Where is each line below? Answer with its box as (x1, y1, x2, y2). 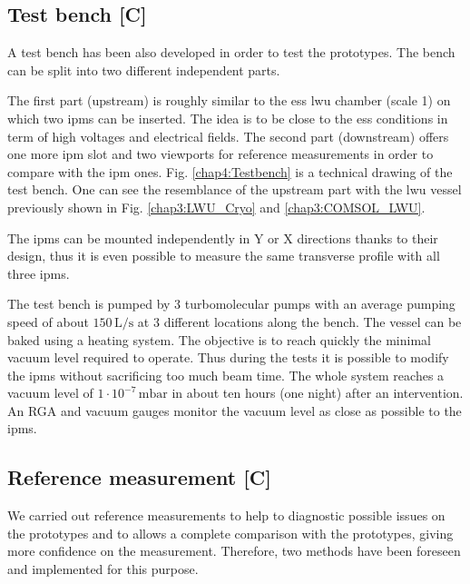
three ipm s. (7, 263, 70, 282)
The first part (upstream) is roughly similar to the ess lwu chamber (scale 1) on (7, 91, 451, 110)
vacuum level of (7, 383, 93, 402)
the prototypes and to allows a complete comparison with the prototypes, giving (7, 523, 454, 542)
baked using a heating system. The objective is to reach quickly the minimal (7, 330, 431, 349)
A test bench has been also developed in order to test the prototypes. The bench (7, 43, 455, 62)
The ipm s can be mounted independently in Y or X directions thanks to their (7, 228, 438, 247)
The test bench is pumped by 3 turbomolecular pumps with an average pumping (7, 294, 455, 313)
